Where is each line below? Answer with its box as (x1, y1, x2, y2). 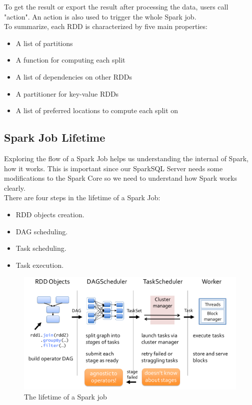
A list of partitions (15, 38, 73, 48)
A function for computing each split (15, 55, 125, 65)
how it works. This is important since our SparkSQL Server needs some (4, 163, 223, 173)
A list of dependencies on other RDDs (15, 71, 132, 82)
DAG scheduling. (15, 226, 68, 236)
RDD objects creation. (15, 209, 84, 219)
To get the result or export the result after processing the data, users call (4, 2, 228, 12)
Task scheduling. (15, 243, 66, 253)
